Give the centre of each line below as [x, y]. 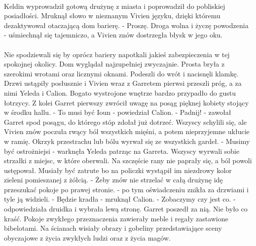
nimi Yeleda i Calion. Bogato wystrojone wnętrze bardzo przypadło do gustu [120, 92]
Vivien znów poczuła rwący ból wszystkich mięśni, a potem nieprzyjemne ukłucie [127, 131]
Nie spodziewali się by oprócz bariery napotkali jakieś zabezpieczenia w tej [117, 54]
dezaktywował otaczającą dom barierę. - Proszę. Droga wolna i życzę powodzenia [126, 25]
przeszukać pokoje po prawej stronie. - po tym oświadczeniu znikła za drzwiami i [126, 189]
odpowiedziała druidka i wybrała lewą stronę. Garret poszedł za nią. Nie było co [126, 209]
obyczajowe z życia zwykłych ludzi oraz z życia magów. [87, 237]
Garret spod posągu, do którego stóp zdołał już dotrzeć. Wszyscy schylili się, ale [126, 122]
